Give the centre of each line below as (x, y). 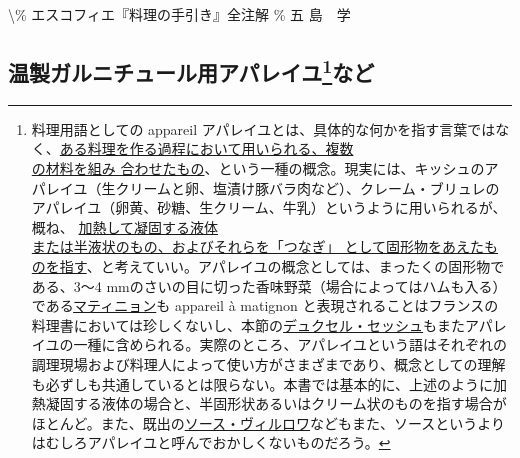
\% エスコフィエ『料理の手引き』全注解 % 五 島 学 (179, 14)
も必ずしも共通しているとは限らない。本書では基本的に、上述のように (262, 383)
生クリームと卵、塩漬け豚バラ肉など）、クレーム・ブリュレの (300, 187)
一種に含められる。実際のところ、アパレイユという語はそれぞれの (290, 344)
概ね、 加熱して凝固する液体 (125, 226)
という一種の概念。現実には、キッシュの (351, 167)
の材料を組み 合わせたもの (118, 167)
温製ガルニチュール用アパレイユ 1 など (191, 69)
